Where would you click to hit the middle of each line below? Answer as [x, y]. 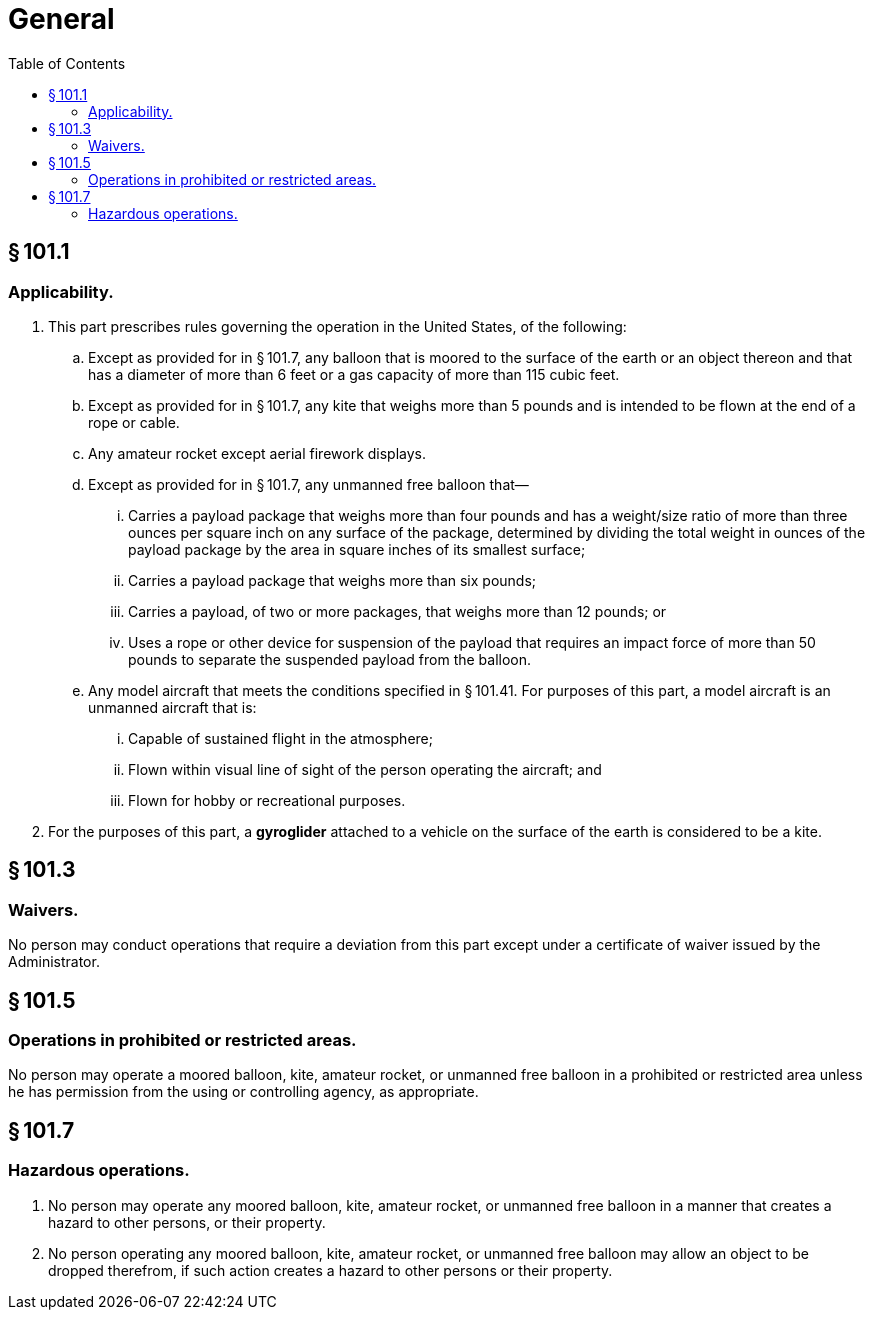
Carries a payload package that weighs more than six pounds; [332, 580]
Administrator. [54, 962]
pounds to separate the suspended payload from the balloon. [330, 659]
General [61, 19]
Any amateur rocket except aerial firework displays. [257, 453]
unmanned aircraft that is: [172, 707]
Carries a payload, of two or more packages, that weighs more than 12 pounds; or [397, 611]
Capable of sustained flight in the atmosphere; [280, 738]
